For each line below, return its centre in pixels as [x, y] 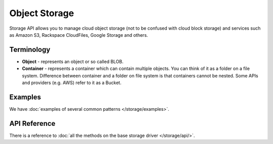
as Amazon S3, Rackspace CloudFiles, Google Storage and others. [79, 35]
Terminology [30, 50]
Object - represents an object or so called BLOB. [73, 61]
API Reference [32, 123]
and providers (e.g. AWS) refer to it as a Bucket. [72, 83]
